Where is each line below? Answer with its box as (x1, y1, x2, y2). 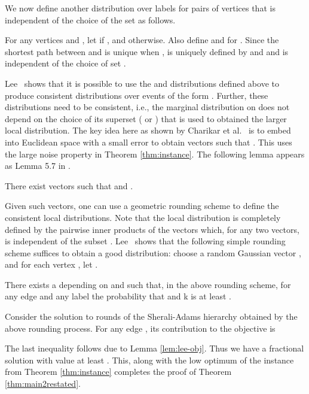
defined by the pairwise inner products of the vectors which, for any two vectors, (5, 223, 299, 235)
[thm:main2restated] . (5, 377, 81, 390)
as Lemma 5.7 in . (5, 159, 71, 172)
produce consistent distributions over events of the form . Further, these (5, 89, 268, 101)
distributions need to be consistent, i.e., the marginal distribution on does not (5, 101, 290, 113)
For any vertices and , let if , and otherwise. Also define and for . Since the (5, 34, 279, 46)
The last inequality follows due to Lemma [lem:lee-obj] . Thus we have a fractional (5, 342, 304, 354)
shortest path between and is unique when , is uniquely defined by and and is (5, 45, 289, 57)
